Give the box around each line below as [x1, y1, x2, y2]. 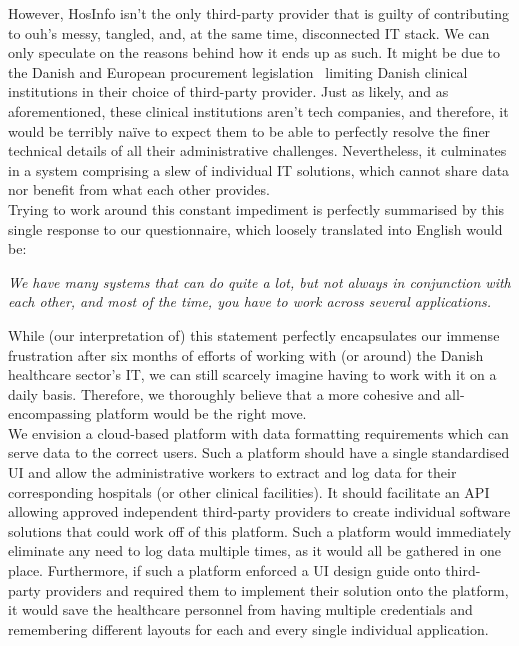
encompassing [8, 403, 92, 424]
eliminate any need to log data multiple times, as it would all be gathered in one [8, 540, 501, 561]
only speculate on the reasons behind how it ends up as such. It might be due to [8, 42, 501, 63]
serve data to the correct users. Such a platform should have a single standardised [8, 442, 510, 463]
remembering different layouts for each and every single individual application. [8, 618, 489, 639]
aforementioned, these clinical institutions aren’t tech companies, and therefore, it [8, 100, 509, 121]
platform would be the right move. [96, 403, 307, 424]
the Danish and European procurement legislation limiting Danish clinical [8, 61, 468, 82]
